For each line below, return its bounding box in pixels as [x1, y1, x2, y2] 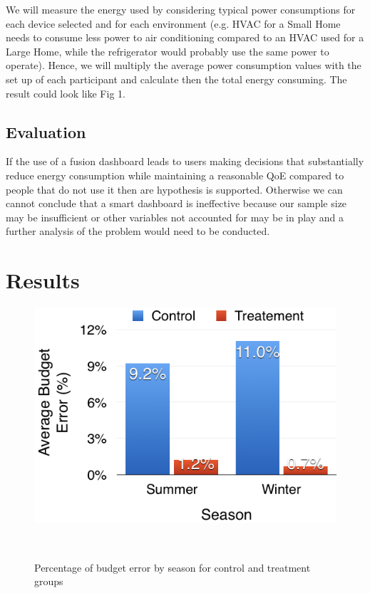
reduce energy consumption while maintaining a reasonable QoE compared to [6, 167, 344, 182]
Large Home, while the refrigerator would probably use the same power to [6, 43, 329, 58]
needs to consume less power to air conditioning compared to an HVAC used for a [6, 30, 364, 45]
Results [6, 266, 80, 295]
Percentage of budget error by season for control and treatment [34, 560, 311, 574]
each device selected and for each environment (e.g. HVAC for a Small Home [6, 16, 341, 31]
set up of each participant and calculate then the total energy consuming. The [6, 71, 347, 86]
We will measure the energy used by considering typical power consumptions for [6, 2, 356, 16]
